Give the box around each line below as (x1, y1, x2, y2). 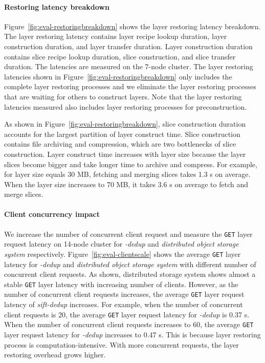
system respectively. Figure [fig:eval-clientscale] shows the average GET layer (4, 248, 241, 259)
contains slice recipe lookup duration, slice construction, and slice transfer (4, 51, 236, 62)
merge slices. (4, 189, 43, 199)
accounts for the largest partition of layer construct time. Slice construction (4, 128, 240, 139)
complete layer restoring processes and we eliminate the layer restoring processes (4, 81, 256, 92)
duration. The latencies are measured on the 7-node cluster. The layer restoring (4, 61, 253, 72)
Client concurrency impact (4, 209, 100, 219)
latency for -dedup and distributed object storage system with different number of (4, 258, 256, 269)
